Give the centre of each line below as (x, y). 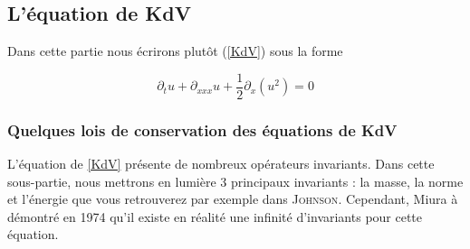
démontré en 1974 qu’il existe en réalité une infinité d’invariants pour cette (215, 216)
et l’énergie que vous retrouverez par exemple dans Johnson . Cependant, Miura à (233, 199)
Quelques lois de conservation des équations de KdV (202, 129)
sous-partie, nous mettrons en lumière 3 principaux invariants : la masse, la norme (235, 181)
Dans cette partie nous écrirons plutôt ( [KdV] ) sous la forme (175, 51)
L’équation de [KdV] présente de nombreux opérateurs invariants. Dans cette (221, 164)
